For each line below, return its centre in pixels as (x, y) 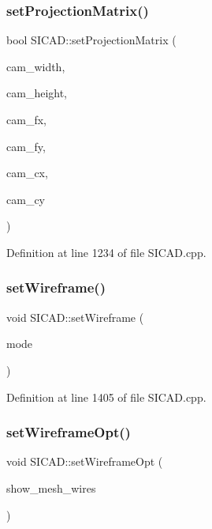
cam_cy (26, 199)
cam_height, (37, 93)
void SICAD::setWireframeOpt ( (85, 461)
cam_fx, (26, 119)
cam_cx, (27, 173)
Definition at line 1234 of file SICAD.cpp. (106, 252)
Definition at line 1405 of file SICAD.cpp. (106, 397)
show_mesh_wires (51, 487)
